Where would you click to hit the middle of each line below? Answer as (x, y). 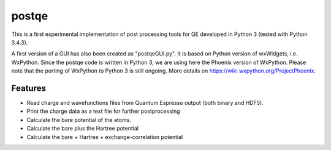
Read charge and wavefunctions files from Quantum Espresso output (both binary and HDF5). (145, 103)
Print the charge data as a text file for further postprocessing (103, 111)
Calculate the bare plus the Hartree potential (83, 129)
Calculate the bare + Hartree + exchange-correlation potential (105, 137)
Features (29, 88)
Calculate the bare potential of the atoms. (79, 120)
